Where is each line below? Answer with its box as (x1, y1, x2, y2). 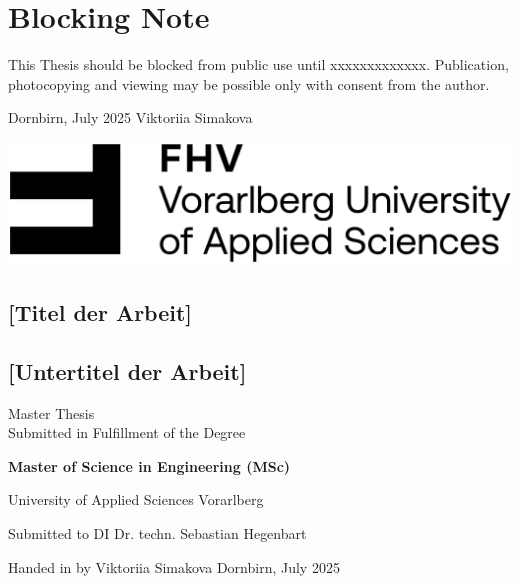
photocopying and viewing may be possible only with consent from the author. (8, 73, 490, 94)
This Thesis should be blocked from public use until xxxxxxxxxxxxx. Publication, (8, 54, 509, 75)
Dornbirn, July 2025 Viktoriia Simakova (8, 107, 253, 128)
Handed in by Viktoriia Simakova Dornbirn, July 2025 (8, 556, 340, 577)
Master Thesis (8, 402, 95, 423)
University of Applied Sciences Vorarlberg (8, 489, 264, 510)
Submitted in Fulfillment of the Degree (8, 422, 246, 443)
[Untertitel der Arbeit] (8, 355, 247, 386)
